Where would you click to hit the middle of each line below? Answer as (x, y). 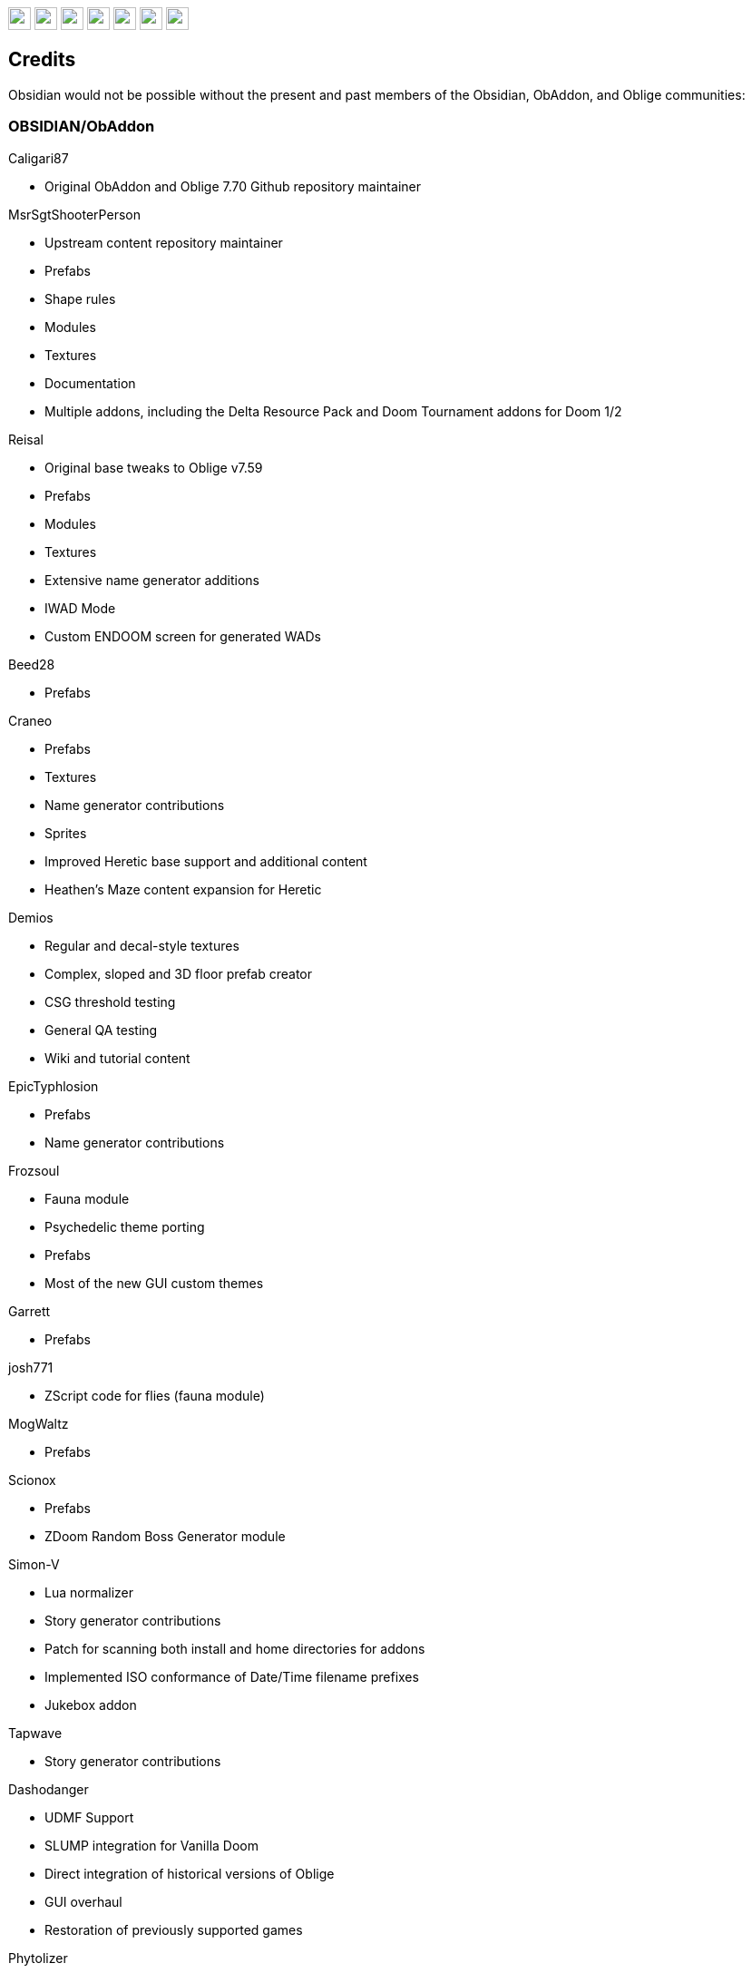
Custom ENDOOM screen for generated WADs (183, 636)
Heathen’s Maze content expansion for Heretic (183, 889)
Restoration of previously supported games (174, 1929)
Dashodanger (49, 1789)
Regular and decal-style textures (142, 945)
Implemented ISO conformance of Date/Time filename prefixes (232, 1676)
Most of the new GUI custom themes (154, 1283)
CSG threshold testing (110, 1001)
